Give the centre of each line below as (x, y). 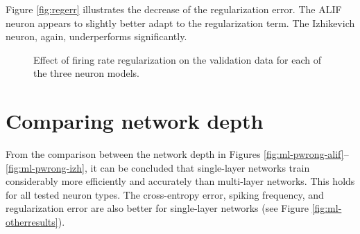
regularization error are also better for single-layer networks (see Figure (157, 208)
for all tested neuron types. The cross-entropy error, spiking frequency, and (165, 194)
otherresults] (32, 222)
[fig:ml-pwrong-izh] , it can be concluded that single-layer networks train (158, 167)
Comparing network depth (135, 121)
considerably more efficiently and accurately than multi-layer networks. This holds (180, 181)
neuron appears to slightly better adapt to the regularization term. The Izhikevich (180, 22)
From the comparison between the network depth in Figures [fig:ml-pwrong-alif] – (177, 154)
